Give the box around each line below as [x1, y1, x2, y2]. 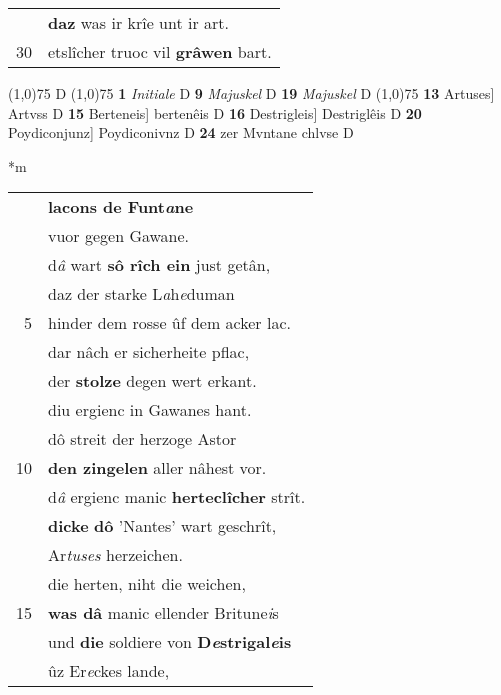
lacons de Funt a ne [48, 195, 194, 219]
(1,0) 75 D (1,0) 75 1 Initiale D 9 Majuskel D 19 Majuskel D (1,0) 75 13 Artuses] [8, 83, 495, 103]
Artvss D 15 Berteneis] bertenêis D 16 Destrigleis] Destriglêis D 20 [8, 102, 422, 123]
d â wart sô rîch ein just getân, [48, 253, 271, 277]
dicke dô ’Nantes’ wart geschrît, [48, 514, 277, 538]
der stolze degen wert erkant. [48, 369, 257, 393]
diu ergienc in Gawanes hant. [48, 398, 252, 422]
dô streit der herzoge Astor [48, 427, 237, 451]
